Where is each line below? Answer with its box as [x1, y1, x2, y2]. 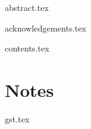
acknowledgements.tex [5, 21, 87, 34]
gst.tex [5, 112, 30, 125]
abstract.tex [5, 1, 49, 13]
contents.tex [5, 42, 49, 55]
